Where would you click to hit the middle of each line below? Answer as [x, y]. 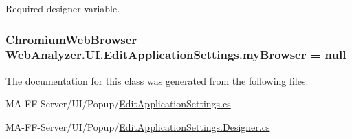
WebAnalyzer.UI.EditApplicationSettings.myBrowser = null [176, 55]
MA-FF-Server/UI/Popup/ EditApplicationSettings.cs [118, 104]
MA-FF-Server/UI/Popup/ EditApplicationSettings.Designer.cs [138, 126]
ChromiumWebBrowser [71, 39]
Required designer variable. [63, 8]
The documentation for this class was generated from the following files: [157, 80]
